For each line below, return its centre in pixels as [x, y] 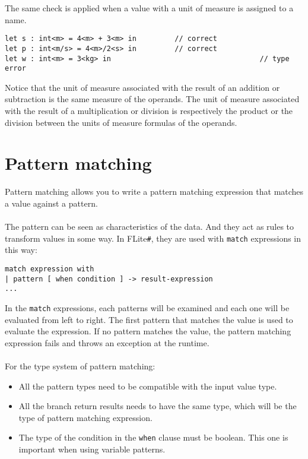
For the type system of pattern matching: [80, 365]
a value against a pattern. [51, 203]
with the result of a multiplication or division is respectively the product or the [149, 110]
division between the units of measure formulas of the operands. [121, 122]
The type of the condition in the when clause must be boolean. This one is [153, 437]
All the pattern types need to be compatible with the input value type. [148, 386]
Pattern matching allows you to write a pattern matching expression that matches [154, 191]
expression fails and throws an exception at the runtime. [107, 342]
